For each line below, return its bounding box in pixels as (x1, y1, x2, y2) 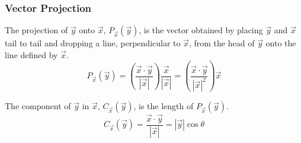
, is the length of (133, 100, 194, 112)
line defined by (5, 48, 58, 61)
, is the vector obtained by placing (139, 24, 263, 36)
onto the (265, 37, 296, 49)
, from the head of (188, 37, 255, 49)
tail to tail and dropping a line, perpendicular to (5, 37, 181, 49)
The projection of (5, 24, 68, 36)
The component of (5, 100, 71, 112)
